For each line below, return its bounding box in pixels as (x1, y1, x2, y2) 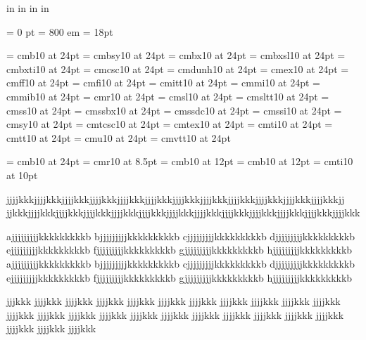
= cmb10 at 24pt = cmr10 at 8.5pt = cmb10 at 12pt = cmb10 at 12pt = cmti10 (6, 154, 353, 169)
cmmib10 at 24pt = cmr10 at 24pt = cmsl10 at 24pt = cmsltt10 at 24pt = (6, 89, 329, 103)
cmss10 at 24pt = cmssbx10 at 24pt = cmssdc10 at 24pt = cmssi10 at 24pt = (6, 103, 342, 117)
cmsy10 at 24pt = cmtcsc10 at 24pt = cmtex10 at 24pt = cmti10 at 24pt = (6, 117, 333, 131)
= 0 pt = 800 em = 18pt (6, 24, 113, 39)
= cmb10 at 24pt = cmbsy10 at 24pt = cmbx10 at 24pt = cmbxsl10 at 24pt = (6, 48, 346, 63)
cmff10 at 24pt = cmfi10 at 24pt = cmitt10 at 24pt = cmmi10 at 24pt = (6, 75, 320, 90)
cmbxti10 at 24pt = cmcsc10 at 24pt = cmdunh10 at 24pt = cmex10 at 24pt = (6, 61, 349, 76)
